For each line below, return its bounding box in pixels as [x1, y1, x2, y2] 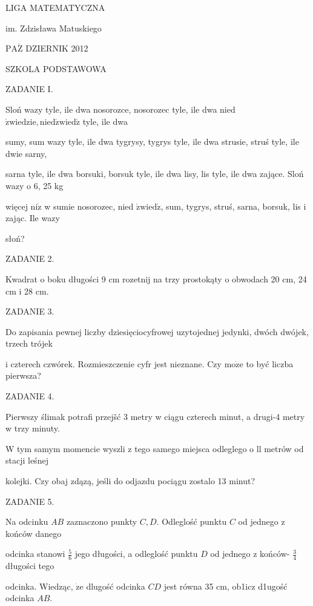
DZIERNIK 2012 [25, 42, 88, 55]
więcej [5, 199, 28, 212]
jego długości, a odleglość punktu [74, 547, 198, 560]
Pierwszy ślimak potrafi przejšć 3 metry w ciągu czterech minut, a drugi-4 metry [5, 410, 305, 422]
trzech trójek [5, 337, 53, 350]
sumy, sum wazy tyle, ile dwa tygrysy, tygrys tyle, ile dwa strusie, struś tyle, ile [5, 135, 299, 148]
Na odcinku [5, 515, 48, 528]
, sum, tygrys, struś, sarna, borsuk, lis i [160, 199, 306, 212]
